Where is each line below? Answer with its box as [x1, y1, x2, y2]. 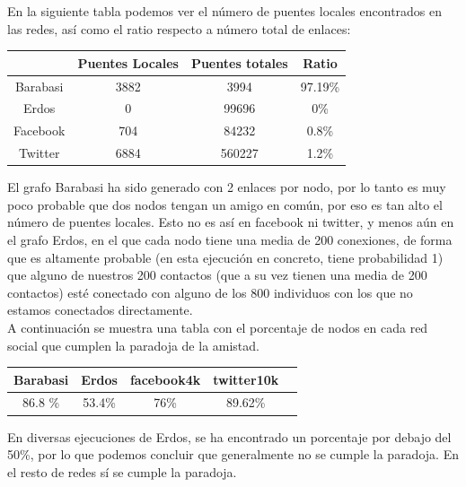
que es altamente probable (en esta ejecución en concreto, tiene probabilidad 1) [7, 248, 444, 266]
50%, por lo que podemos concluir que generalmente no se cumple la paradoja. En [7, 445, 459, 464]
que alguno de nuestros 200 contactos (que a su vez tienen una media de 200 [7, 265, 427, 284]
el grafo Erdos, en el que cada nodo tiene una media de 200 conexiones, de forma [7, 230, 453, 248]
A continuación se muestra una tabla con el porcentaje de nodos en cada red [7, 317, 428, 336]
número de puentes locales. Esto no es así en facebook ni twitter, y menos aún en [7, 213, 454, 231]
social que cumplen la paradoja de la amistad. [7, 335, 259, 354]
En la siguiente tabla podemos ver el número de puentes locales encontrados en [7, 2, 443, 20]
